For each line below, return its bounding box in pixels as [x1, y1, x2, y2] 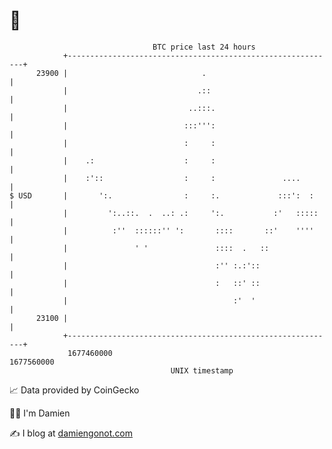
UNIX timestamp [170, 365, 234, 376]
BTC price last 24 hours [152, 42, 256, 52]
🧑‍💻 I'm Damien [9, 407, 71, 419]
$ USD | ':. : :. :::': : [9, 190, 314, 201]
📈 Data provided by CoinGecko [9, 384, 140, 396]
